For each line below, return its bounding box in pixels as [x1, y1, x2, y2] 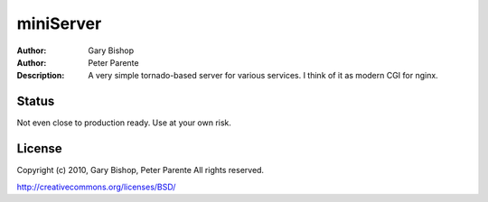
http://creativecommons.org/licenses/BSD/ [16, 181, 176, 192]
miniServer [16, 14, 102, 33]
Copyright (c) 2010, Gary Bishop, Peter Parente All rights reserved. [16, 165, 265, 176]
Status [16, 94, 55, 109]
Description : [16, 70, 65, 81]
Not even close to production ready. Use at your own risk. [16, 117, 232, 128]
